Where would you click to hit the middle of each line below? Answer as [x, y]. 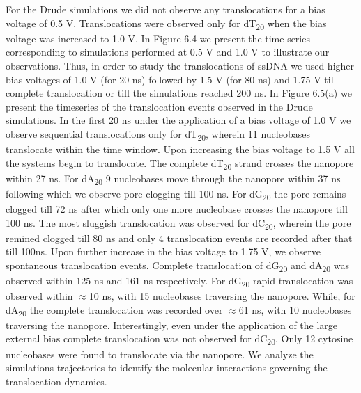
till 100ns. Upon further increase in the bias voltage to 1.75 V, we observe [163, 251]
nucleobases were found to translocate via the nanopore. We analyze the [160, 354]
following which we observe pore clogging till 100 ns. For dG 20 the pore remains [176, 194]
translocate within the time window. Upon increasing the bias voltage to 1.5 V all [180, 149]
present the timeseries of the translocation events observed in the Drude [159, 106]
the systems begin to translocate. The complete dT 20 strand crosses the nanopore [180, 163]
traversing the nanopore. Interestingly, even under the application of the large [172, 324]
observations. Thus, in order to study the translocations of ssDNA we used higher [180, 65]
